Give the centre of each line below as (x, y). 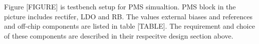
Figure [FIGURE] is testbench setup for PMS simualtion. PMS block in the (120, 6)
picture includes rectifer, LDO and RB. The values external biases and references (128, 16)
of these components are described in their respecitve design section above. (119, 35)
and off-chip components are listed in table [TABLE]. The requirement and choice (129, 26)
